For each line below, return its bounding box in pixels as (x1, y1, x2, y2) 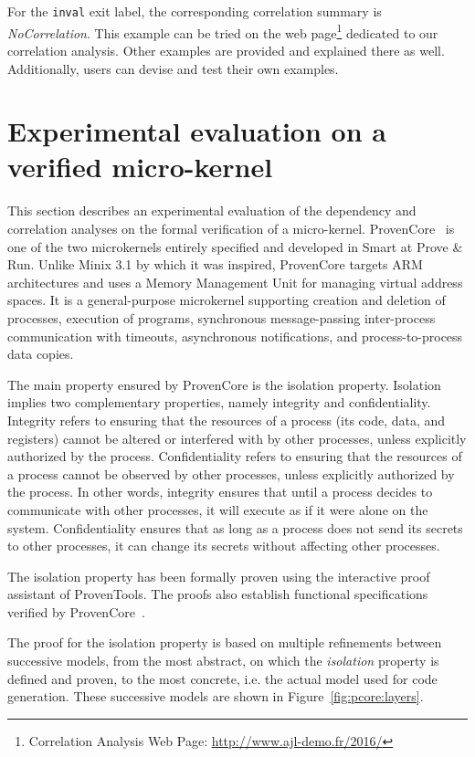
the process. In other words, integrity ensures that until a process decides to (7, 482, 433, 501)
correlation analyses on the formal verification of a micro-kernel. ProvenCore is (7, 219, 455, 237)
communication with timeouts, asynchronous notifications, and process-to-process (7, 326, 463, 345)
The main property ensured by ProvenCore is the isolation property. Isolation (7, 374, 441, 394)
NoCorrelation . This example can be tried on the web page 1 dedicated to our (7, 20, 438, 42)
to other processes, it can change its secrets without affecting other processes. (7, 536, 440, 555)
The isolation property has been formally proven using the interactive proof (7, 566, 430, 585)
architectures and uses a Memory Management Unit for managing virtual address (7, 272, 463, 291)
